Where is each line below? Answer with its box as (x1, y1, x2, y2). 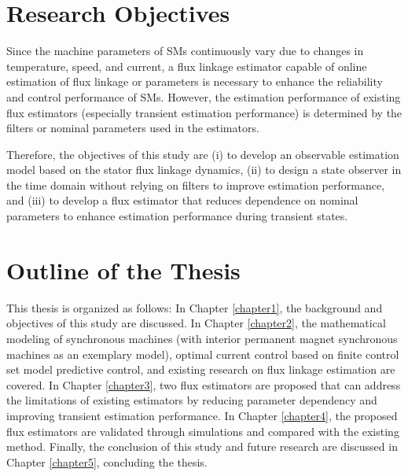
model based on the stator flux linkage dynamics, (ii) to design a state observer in (6, 161, 402, 178)
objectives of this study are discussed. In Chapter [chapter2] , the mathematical (6, 315, 386, 331)
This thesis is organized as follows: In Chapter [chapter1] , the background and (6, 299, 383, 315)
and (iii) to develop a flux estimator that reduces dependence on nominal (6, 192, 358, 208)
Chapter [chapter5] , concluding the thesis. (6, 453, 208, 470)
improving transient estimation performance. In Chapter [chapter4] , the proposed (6, 407, 398, 423)
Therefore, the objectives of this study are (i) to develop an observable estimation (6, 146, 399, 162)
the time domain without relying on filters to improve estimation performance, (6, 176, 385, 193)
